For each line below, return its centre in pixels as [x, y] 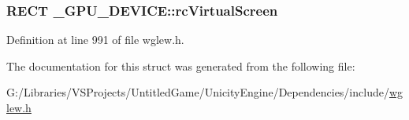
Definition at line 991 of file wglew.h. [95, 40]
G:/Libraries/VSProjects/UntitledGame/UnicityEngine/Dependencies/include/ [198, 92]
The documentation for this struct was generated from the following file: [181, 65]
